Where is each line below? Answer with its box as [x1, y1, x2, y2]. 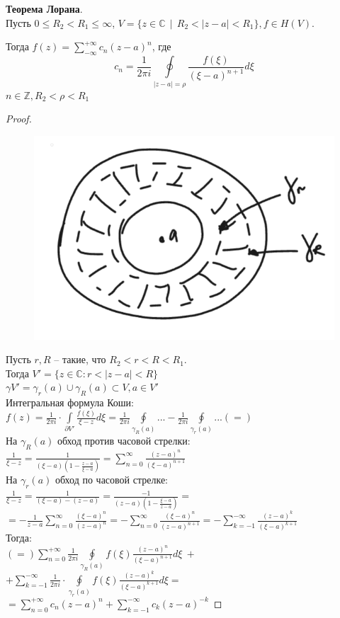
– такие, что [54, 352, 106, 367]
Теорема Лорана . [6, 1, 83, 16]
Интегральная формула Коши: [6, 395, 134, 410]
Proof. [6, 111, 32, 126]
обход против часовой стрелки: [57, 433, 191, 448]
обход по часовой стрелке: [55, 472, 168, 487]
